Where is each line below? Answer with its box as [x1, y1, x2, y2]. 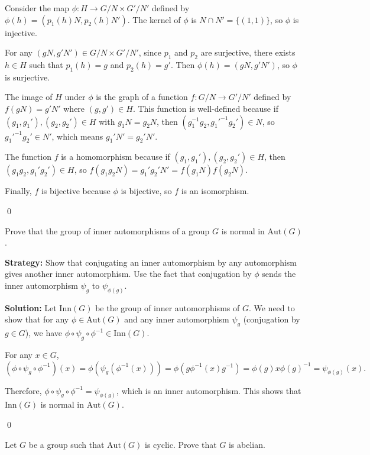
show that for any [5, 313, 69, 325]
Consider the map [5, 2, 70, 14]
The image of [5, 91, 53, 103]
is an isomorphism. [181, 185, 249, 197]
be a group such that [28, 438, 105, 450]
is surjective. [5, 70, 50, 83]
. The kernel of [127, 13, 181, 25]
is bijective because [41, 185, 111, 197]
